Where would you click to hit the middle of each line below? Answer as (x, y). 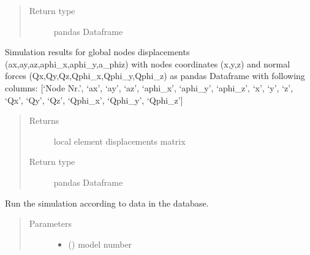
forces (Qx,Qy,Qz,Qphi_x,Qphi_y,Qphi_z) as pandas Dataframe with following (155, 76)
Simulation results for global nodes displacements (97, 52)
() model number (100, 244)
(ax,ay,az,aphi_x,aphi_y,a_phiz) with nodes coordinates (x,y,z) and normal (148, 63)
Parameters (50, 223)
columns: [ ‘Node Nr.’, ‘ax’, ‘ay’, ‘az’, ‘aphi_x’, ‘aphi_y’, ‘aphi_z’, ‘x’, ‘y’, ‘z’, (149, 87)
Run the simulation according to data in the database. (107, 203)
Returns (44, 120)
